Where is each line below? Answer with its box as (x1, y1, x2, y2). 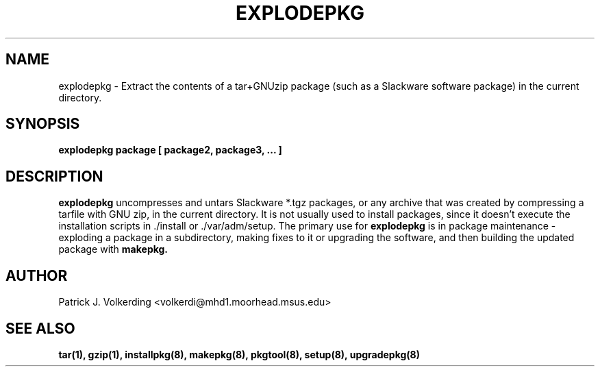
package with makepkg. (58, 243, 168, 256)
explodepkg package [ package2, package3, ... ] (58, 144, 282, 156)
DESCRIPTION (5, 167, 103, 185)
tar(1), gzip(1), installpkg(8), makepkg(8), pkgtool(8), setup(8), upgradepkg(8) (58, 348, 420, 360)
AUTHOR (5, 266, 68, 284)
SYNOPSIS (5, 115, 80, 133)
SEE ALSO (5, 319, 75, 337)
